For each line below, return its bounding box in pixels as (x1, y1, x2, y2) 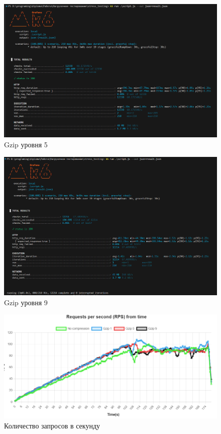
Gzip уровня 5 (4, 139, 48, 149)
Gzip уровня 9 (4, 297, 48, 307)
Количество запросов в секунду (4, 420, 100, 430)
